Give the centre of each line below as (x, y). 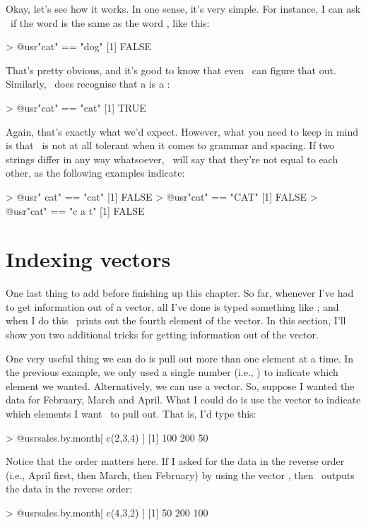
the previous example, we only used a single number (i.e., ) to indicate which (172, 372)
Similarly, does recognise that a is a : (88, 84)
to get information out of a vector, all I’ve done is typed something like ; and (172, 306)
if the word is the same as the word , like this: (110, 22)
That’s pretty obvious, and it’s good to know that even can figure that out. (171, 70)
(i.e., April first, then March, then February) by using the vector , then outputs (180, 474)
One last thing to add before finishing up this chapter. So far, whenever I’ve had (180, 293)
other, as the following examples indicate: (95, 173)
